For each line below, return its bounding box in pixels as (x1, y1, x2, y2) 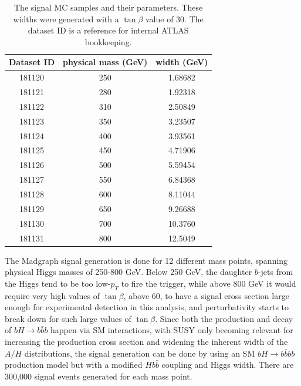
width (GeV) (155, 56, 208, 68)
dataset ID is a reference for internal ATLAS (28, 24, 189, 36)
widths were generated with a (13, 12, 119, 25)
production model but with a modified (5, 358, 143, 371)
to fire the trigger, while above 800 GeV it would (121, 277, 296, 289)
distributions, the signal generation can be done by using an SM (24, 347, 255, 359)
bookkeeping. (84, 35, 132, 48)
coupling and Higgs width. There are (161, 358, 294, 371)
